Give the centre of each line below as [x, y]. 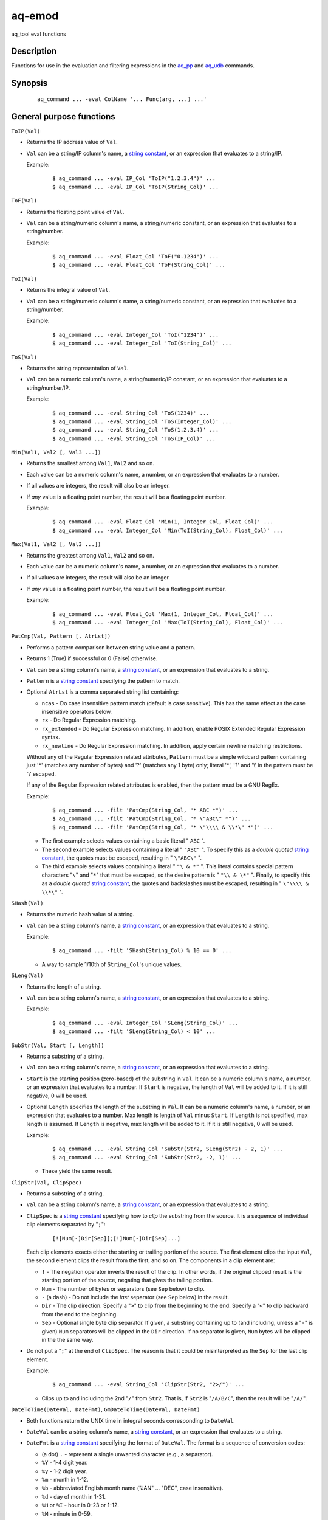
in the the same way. [67, 1339]
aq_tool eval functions [39, 34]
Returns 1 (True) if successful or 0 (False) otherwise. [92, 658]
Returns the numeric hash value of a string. [80, 914]
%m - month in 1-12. [65, 1479]
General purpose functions [63, 116]
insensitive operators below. [77, 712]
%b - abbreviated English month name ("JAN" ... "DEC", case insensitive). [133, 1488]
